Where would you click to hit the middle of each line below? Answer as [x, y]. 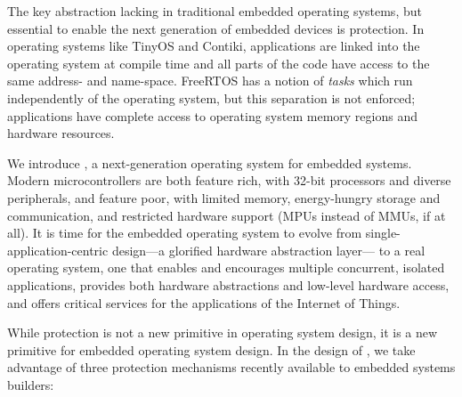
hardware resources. [61, 133]
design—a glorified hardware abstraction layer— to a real [268, 250]
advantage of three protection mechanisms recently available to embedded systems [231, 367]
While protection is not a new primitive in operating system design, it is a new [223, 332]
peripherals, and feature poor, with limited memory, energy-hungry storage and [224, 197]
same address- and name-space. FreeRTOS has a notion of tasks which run [210, 81]
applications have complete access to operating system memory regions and [212, 115]
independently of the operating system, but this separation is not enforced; [211, 97]
